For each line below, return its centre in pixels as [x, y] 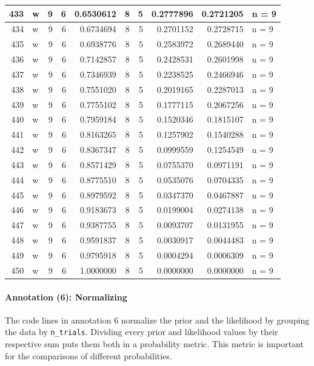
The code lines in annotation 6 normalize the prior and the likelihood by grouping [157, 320]
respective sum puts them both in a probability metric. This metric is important [154, 343]
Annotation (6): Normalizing [66, 297]
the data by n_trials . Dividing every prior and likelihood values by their [142, 332]
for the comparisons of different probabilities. [89, 355]
